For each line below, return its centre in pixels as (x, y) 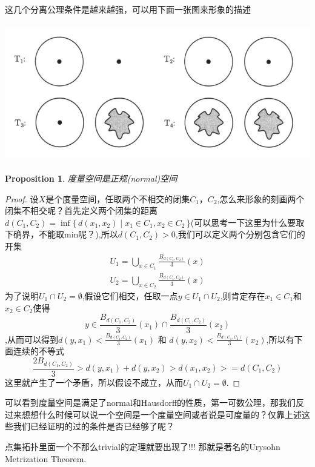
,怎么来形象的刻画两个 (261, 198)
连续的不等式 (38, 351)
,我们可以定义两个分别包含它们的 (240, 234)
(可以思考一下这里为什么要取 (247, 222)
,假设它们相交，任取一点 (130, 295)
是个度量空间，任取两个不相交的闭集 (118, 198)
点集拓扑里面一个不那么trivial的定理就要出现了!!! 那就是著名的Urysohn (143, 446)
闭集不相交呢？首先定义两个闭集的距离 (81, 210)
